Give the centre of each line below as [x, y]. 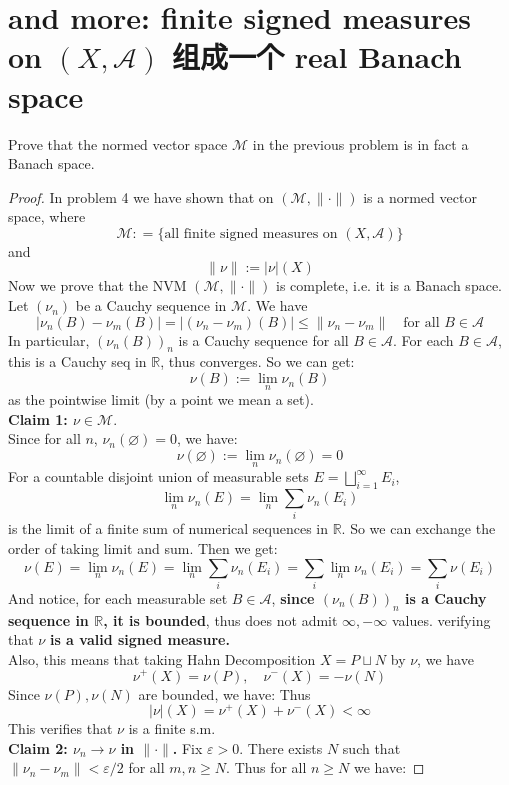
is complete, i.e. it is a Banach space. [389, 285]
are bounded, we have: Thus [224, 693]
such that [371, 747]
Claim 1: [38, 418]
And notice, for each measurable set [118, 597]
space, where [47, 216]
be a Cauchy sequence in [151, 305]
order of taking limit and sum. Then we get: [143, 547]
